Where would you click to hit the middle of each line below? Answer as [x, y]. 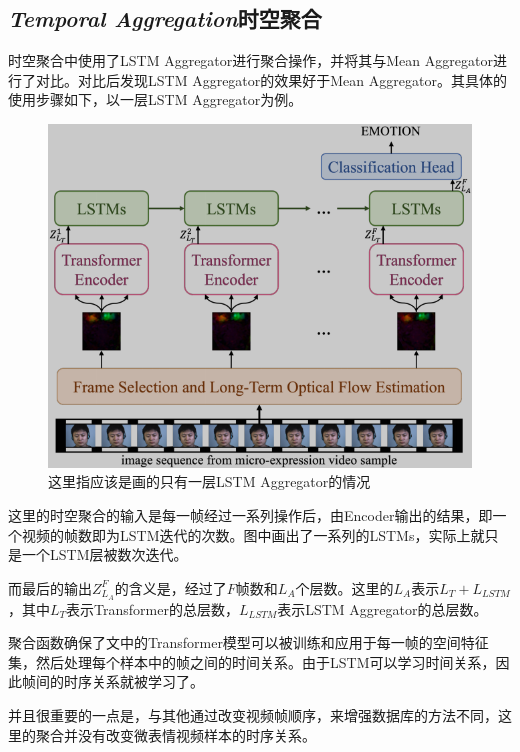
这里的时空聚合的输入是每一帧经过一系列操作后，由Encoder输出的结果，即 [250, 514]
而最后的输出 [50, 587]
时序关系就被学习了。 [133, 681]
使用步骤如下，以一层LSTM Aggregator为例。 [155, 99]
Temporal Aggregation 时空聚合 [165, 18]
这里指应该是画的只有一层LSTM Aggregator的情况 [209, 481]
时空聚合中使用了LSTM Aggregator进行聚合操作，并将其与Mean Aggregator [250, 60]
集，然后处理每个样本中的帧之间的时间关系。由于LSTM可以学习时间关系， [252, 661]
